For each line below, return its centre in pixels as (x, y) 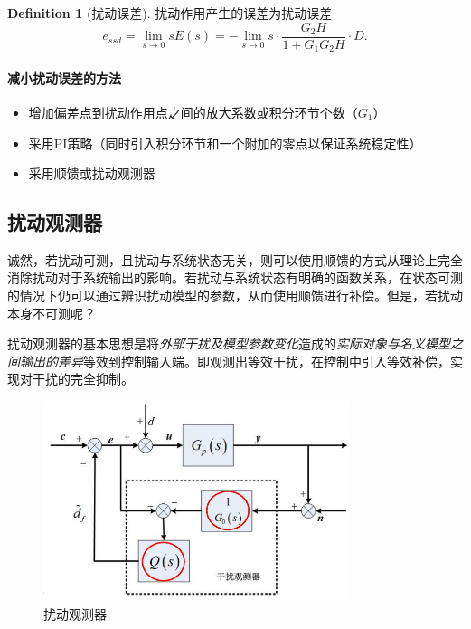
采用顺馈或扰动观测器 (92, 173)
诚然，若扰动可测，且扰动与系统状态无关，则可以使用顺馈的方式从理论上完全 (235, 259)
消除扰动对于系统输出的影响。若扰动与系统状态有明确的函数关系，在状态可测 (235, 277)
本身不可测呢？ (52, 313)
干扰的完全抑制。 (83, 379)
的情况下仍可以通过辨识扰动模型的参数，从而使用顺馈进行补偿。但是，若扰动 (235, 295)
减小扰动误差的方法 (64, 77)
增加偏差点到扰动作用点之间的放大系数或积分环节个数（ (193, 112)
